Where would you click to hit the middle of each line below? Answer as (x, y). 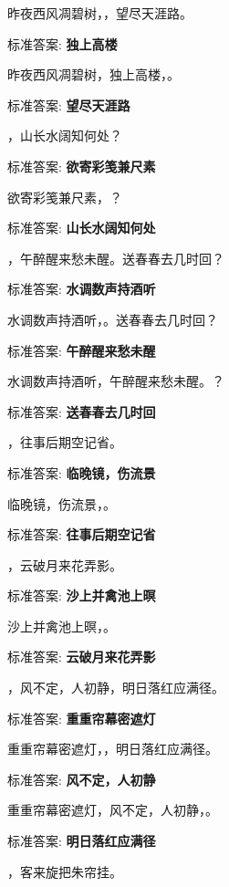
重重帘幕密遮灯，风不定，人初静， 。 (113, 810)
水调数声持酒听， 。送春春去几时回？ (113, 319)
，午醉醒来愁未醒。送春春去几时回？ (116, 258)
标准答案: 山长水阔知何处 (82, 228)
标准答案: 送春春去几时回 (82, 411)
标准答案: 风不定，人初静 (82, 779)
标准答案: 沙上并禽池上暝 (82, 595)
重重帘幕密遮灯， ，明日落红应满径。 (113, 749)
